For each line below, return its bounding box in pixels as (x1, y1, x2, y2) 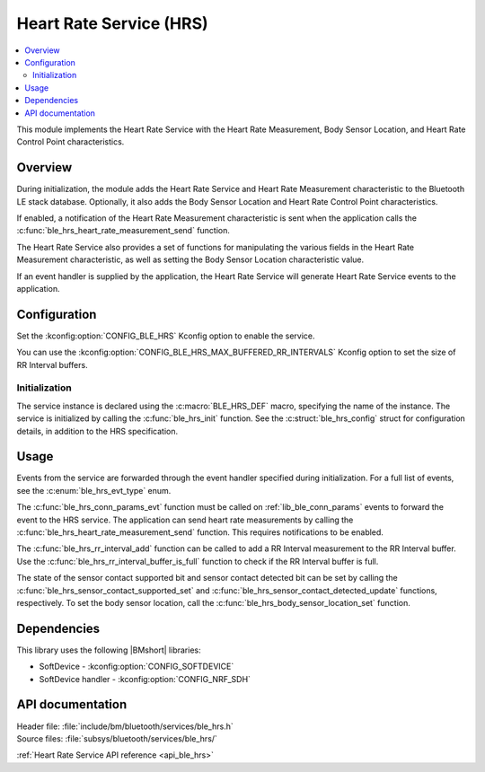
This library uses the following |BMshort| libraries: (16, 645, 201, 655)
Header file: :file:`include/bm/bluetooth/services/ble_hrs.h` (16, 721, 234, 732)
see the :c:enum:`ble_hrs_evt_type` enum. (16, 485, 172, 496)
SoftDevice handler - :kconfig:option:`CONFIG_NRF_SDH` (39, 673, 251, 684)
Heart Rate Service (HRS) (16, 13, 208, 33)
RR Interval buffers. (16, 359, 89, 370)
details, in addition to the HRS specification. (16, 425, 179, 436)
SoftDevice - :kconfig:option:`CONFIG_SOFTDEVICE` (39, 661, 234, 672)
